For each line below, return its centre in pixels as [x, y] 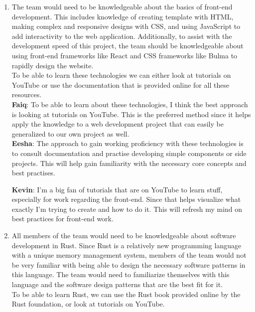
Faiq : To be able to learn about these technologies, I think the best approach [130, 104]
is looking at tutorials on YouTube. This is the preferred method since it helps [131, 114]
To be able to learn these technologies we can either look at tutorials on [121, 75]
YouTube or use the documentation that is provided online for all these [121, 84]
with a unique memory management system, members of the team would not [129, 255]
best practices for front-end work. [63, 219]
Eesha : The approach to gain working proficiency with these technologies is [127, 143]
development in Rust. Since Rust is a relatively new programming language [127, 245]
